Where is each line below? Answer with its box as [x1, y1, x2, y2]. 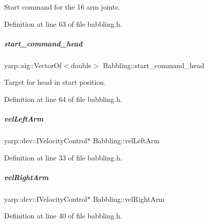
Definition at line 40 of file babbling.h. [4, 210, 122, 221]
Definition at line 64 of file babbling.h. [4, 93, 122, 104]
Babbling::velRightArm [93, 193, 165, 204]
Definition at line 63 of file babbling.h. [4, 18, 122, 29]
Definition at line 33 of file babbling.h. [4, 152, 122, 162]
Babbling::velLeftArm [93, 135, 160, 146]
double [71, 60, 92, 70]
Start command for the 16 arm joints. [4, 2, 120, 12]
